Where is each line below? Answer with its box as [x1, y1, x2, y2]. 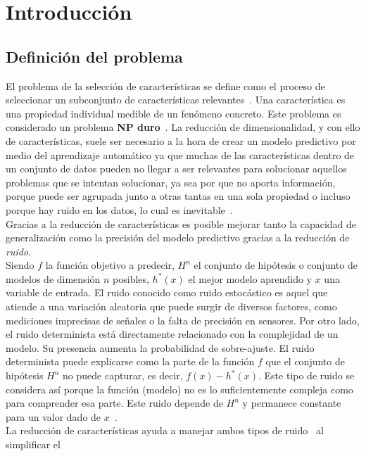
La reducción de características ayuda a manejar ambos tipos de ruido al [6, 423, 324, 438]
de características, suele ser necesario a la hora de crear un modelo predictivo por [6, 133, 356, 148]
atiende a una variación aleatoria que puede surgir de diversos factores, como [6, 299, 337, 314]
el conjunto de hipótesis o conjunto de [194, 258, 358, 272]
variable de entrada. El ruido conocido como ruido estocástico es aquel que [6, 285, 328, 300]
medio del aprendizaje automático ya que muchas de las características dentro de [6, 147, 355, 162]
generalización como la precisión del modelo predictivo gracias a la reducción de [6, 230, 350, 245]
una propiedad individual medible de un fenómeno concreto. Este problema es [6, 106, 341, 120]
